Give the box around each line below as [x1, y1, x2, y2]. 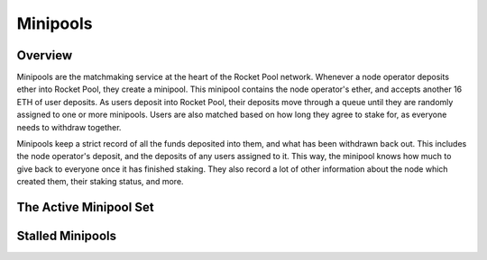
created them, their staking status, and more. [16, 176, 184, 187]
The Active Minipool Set [16, 200, 154, 215]
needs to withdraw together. [16, 121, 122, 132]
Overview [16, 48, 73, 63]
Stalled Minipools [16, 229, 117, 244]
